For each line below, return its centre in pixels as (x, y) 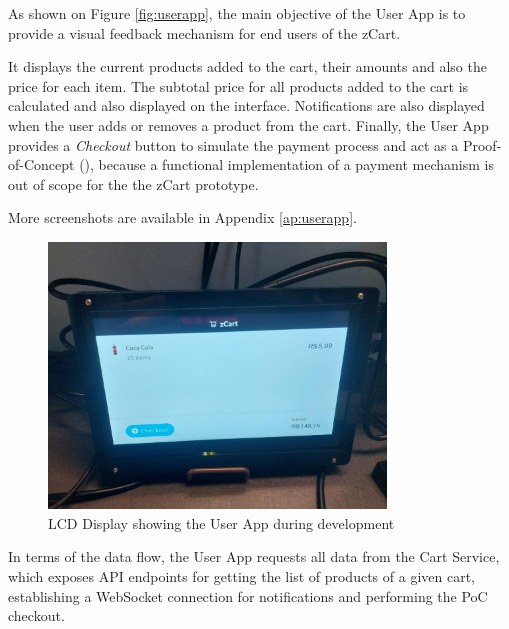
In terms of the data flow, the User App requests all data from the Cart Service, (254, 556)
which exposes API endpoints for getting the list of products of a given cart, (241, 576)
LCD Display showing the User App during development (221, 522)
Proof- (482, 144)
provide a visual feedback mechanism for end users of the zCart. (204, 32)
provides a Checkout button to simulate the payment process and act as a (233, 144)
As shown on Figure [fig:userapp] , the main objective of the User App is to (237, 13)
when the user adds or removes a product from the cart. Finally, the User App (248, 124)
